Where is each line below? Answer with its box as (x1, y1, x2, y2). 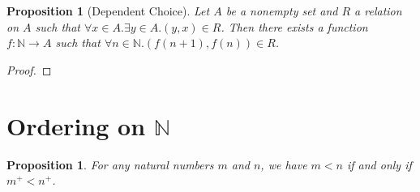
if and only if (346, 156, 412, 173)
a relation (354, 2, 402, 19)
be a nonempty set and (225, 2, 338, 19)
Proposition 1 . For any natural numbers (6, 156, 214, 173)
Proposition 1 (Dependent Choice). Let (6, 2, 210, 19)
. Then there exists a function (221, 18, 368, 35)
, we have (260, 156, 307, 173)
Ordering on (6, 109, 146, 142)
